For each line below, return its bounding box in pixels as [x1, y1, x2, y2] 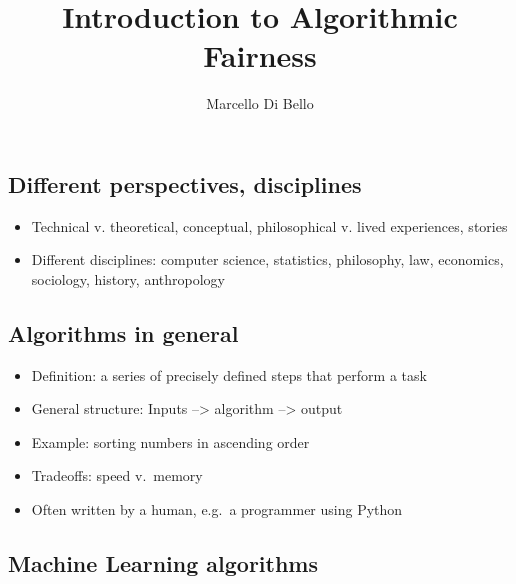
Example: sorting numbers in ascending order [31, 431, 310, 452]
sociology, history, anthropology [31, 268, 225, 289]
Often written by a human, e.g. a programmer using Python [31, 499, 403, 520]
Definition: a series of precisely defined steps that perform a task [31, 364, 427, 385]
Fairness [203, 35, 317, 76]
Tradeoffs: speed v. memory [31, 465, 203, 486]
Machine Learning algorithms [8, 548, 319, 579]
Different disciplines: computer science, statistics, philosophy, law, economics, [31, 249, 504, 270]
